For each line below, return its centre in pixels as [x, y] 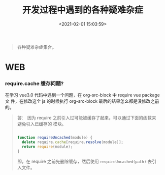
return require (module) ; [47, 147]
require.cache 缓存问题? [34, 84]
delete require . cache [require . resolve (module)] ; [73, 142]
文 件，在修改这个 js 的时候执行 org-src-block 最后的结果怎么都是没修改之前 [82, 101]
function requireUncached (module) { [55, 138]
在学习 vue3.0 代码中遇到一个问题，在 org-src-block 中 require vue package [82, 95]
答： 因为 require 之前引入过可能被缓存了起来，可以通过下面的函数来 [87, 118]
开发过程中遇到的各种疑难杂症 [82, 10]
